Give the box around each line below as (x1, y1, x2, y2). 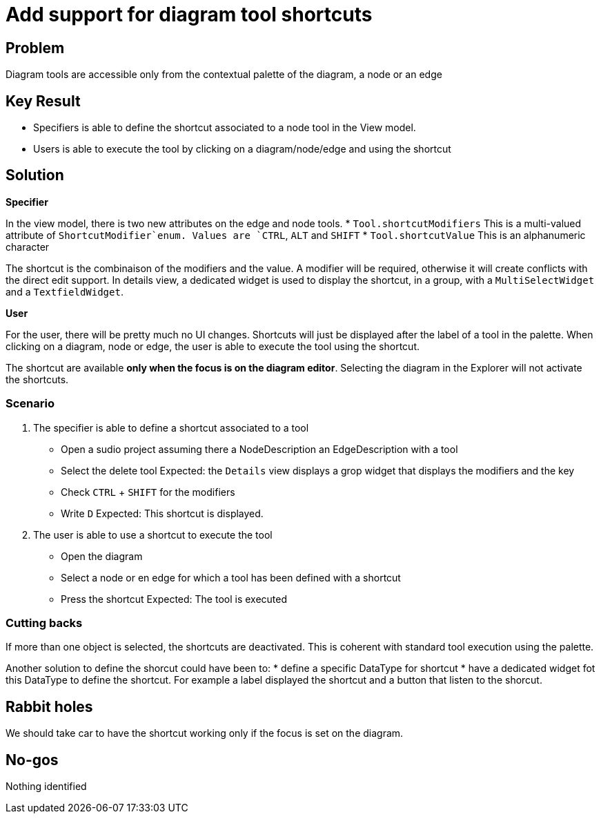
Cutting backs (6, 615, 83, 630)
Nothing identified (6, 780, 87, 793)
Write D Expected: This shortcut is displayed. (61, 507, 264, 519)
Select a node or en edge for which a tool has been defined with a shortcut (61, 571, 401, 584)
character (6, 240, 50, 253)
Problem (6, 39, 65, 57)
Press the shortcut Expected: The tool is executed (61, 592, 288, 605)
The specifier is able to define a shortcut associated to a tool (33, 421, 309, 434)
